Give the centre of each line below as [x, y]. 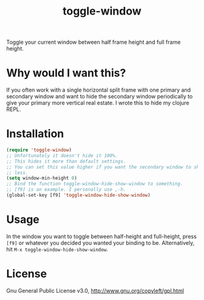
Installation [35, 134]
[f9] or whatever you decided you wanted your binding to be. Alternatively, [100, 243]
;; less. [17, 172]
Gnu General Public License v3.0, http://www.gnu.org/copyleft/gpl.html [95, 290]
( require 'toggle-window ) [39, 150]
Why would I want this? [66, 73]
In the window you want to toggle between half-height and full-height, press [102, 236]
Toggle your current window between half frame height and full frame [93, 42]
